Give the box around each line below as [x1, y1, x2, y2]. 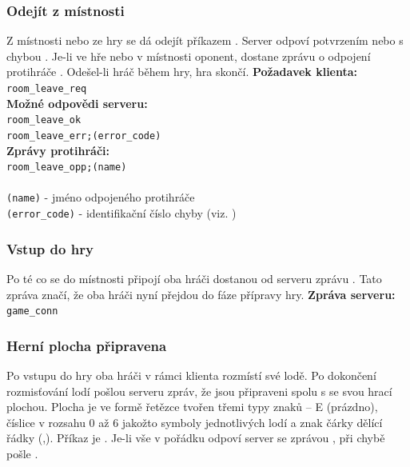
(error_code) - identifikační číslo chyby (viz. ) [6, 205, 237, 222]
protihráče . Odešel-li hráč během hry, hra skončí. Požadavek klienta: [6, 63, 358, 80]
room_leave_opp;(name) [6, 162, 127, 174]
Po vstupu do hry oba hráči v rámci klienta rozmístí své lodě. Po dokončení [6, 367, 376, 383]
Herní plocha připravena [6, 335, 167, 355]
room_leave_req [6, 83, 87, 94]
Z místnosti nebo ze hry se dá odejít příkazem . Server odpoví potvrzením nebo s [6, 32, 404, 49]
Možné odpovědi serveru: [6, 94, 148, 111]
